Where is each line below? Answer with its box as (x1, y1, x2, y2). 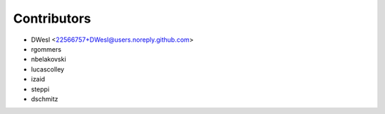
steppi (31, 85, 50, 93)
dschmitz (31, 94, 58, 103)
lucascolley (31, 64, 64, 74)
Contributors (13, 11, 92, 26)
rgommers (31, 45, 62, 53)
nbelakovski (31, 55, 67, 64)
